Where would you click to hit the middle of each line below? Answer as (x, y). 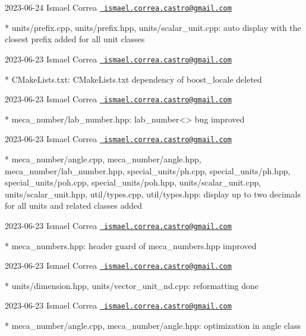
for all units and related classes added (73, 205)
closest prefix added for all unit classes (75, 39)
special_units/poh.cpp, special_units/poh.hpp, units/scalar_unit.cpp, (133, 182)
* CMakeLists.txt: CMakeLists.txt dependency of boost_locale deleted (133, 79)
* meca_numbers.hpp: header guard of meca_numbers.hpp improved (131, 245)
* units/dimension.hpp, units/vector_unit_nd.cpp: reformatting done (132, 285)
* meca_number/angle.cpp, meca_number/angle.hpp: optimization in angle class (153, 326)
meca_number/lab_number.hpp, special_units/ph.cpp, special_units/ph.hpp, (148, 170)
